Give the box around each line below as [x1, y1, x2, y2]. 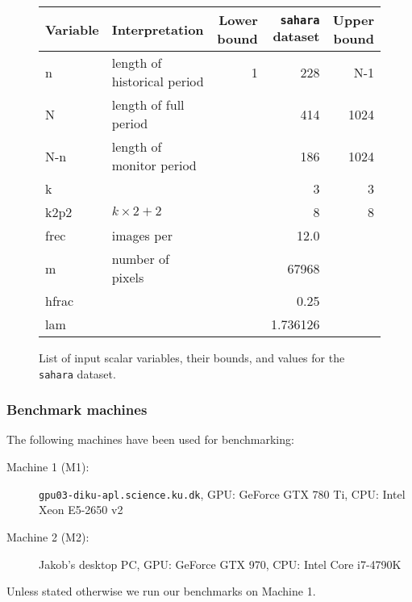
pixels [111, 268, 144, 286]
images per [111, 226, 173, 245]
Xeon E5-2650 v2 [39, 501, 123, 518]
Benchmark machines [6, 399, 148, 420]
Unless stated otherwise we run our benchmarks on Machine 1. [6, 583, 316, 600]
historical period [111, 72, 204, 90]
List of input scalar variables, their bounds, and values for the [39, 349, 345, 366]
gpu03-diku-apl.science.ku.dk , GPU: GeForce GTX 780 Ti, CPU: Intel [39, 485, 406, 502]
